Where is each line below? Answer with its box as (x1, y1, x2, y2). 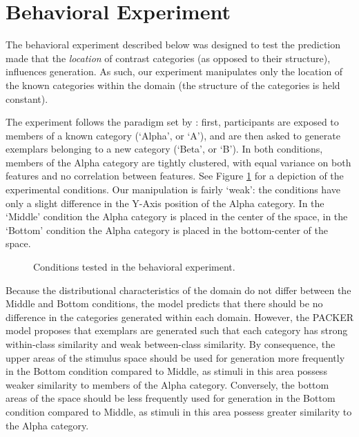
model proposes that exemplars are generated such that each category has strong (6, 323, 348, 338)
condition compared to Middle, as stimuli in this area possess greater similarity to (6, 404, 352, 418)
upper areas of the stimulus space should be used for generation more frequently (6, 350, 345, 365)
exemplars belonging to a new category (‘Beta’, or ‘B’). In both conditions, (6, 142, 323, 156)
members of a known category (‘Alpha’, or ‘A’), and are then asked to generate (6, 128, 340, 142)
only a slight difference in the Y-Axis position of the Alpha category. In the (6, 195, 324, 210)
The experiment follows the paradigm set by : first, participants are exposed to (6, 115, 339, 129)
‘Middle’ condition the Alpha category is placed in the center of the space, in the (6, 209, 348, 224)
